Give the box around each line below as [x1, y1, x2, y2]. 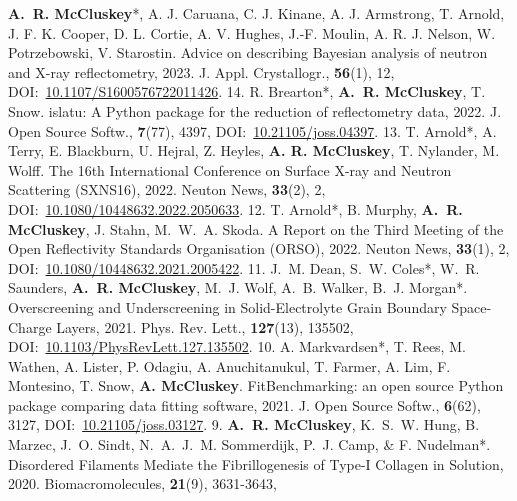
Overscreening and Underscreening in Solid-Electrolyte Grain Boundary [8, 296, 447, 317]
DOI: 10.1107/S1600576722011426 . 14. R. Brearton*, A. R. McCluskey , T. [8, 81, 486, 102]
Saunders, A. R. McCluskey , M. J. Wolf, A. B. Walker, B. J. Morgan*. [8, 277, 468, 298]
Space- [451, 296, 492, 317]
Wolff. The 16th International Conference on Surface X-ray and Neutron [8, 159, 452, 180]
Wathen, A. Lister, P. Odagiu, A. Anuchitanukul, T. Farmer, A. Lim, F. [8, 355, 451, 376]
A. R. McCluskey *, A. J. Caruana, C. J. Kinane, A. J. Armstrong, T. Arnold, [8, 3, 505, 23]
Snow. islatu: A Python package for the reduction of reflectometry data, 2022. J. [8, 100, 502, 121]
